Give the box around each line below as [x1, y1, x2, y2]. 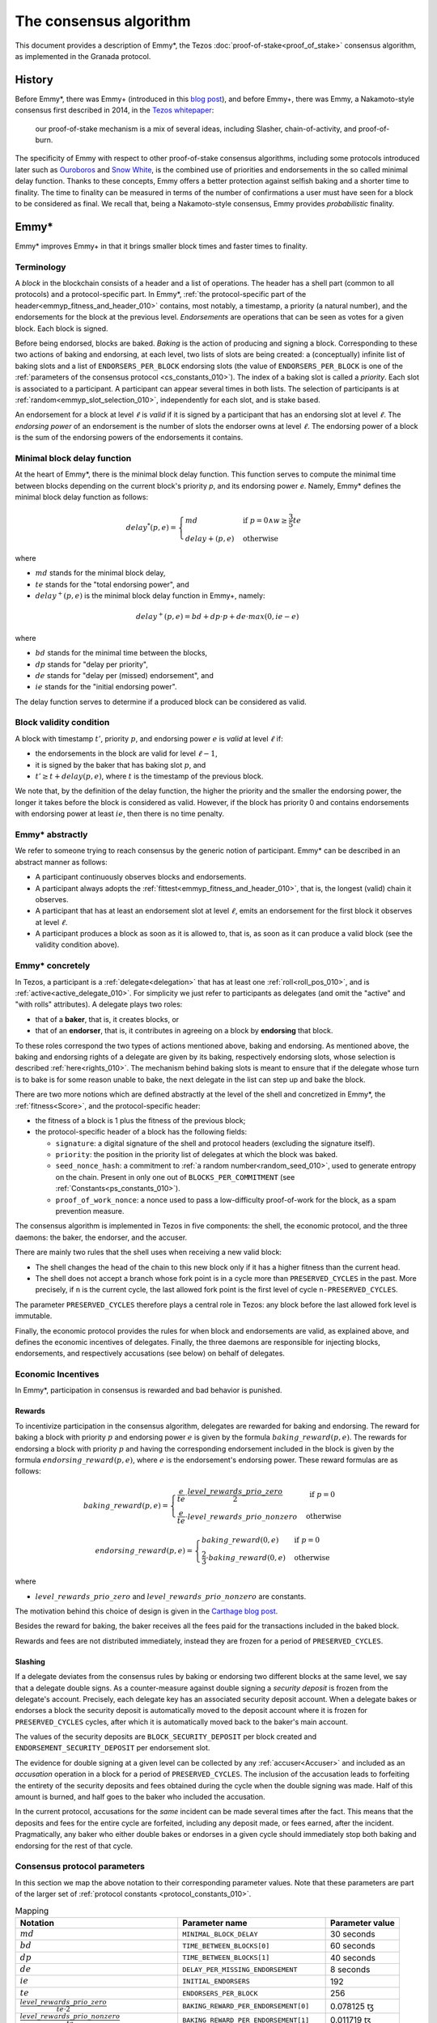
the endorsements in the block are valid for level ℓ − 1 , [35, 749, 218, 758]
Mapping [15, 1905, 49, 1916]
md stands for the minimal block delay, [35, 568, 166, 578]
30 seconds [330, 1928, 375, 1940]
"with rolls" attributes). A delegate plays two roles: [15, 999, 183, 1009]
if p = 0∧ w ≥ [243, 515, 287, 525]
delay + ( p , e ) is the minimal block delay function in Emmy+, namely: [35, 590, 265, 600]
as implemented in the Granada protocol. [15, 51, 151, 61]
